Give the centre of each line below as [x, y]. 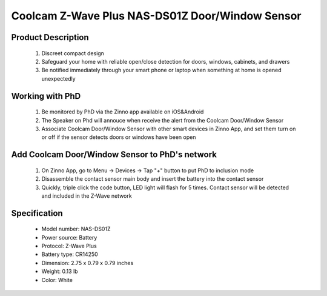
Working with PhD [46, 96]
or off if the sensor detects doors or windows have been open [119, 137]
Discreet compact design [73, 53]
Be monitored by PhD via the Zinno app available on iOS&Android [123, 112]
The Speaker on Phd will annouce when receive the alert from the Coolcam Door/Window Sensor [163, 120]
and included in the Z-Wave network [87, 196]
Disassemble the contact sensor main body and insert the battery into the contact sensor [153, 179]
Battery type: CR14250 [70, 254]
